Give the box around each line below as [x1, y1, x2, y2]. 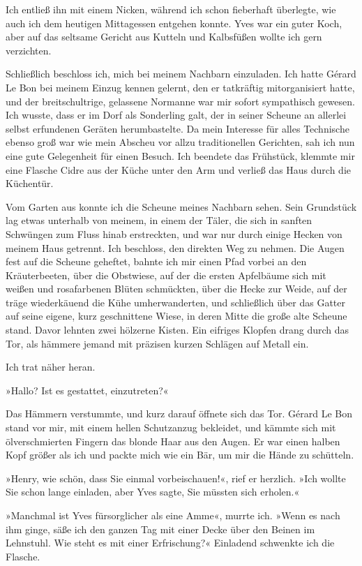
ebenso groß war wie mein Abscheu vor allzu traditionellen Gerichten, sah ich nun [6, 135, 355, 149]
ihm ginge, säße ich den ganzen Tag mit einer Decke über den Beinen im [6, 521, 315, 536]
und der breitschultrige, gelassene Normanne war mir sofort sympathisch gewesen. [6, 94, 355, 108]
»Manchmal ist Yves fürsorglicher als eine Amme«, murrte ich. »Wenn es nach [6, 508, 340, 522]
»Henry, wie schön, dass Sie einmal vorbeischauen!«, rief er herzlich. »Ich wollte [6, 470, 346, 485]
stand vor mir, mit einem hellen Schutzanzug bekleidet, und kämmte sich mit [6, 420, 336, 435]
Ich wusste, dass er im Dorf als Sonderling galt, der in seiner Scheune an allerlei [6, 107, 347, 122]
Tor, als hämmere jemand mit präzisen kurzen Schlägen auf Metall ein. [6, 336, 309, 350]
